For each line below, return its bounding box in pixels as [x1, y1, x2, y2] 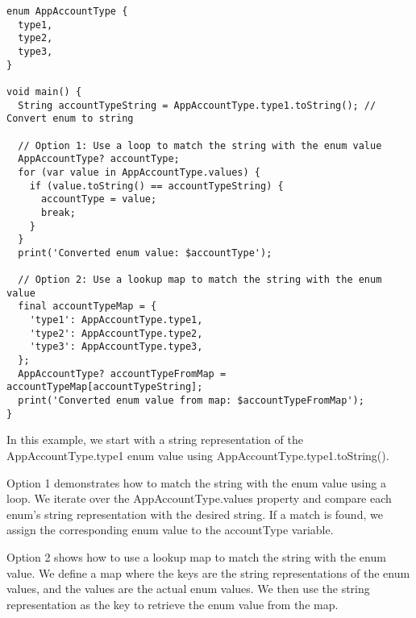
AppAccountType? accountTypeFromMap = [18, 367, 227, 380]
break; [40, 206, 76, 218]
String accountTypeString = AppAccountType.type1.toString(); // [18, 99, 376, 111]
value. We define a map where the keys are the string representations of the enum [6, 564, 410, 581]
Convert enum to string [6, 113, 134, 125]
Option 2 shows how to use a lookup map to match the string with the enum [6, 548, 386, 565]
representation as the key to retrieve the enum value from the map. [6, 595, 339, 612]
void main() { [6, 85, 82, 97]
